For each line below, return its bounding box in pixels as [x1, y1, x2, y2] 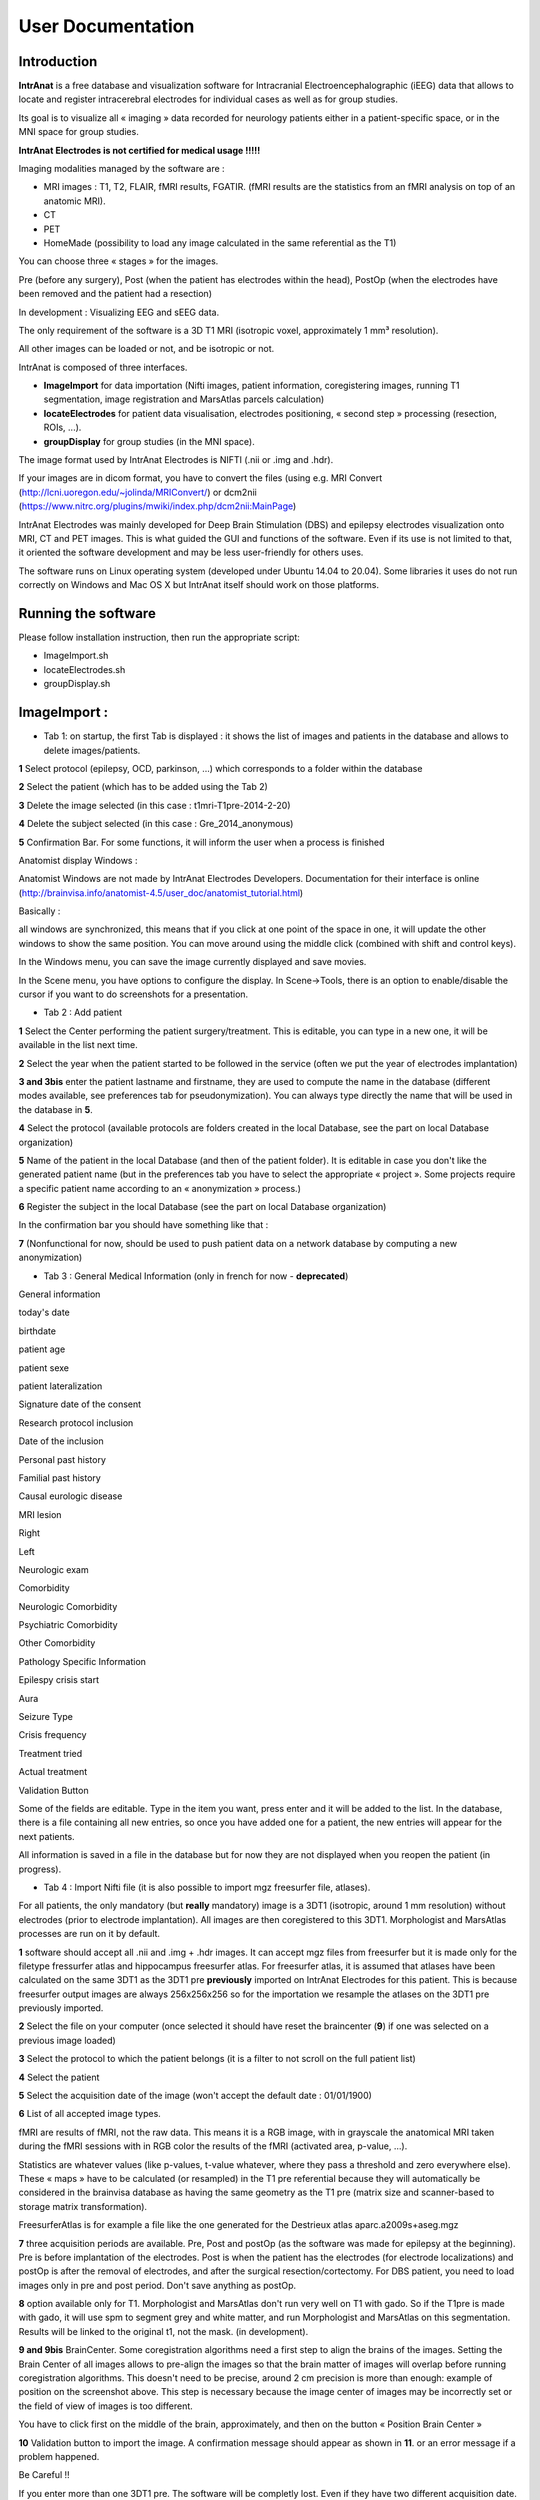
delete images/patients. [43, 744, 141, 756]
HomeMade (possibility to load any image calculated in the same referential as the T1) [43, 236, 397, 249]
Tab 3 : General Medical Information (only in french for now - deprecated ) [43, 1270, 349, 1282]
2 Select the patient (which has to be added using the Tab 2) [18, 781, 269, 793]
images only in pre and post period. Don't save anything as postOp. [18, 2279, 297, 2291]
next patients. [18, 1830, 75, 1842]
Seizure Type [18, 1711, 74, 1723]
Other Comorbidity [18, 1637, 96, 1649]
